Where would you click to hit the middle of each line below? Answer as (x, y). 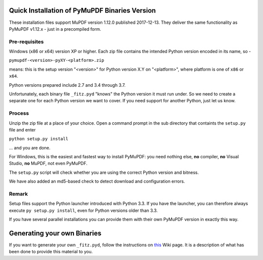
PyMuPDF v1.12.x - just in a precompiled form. (55, 29)
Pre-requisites (26, 41)
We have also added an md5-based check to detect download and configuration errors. (97, 181)
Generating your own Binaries (55, 233)
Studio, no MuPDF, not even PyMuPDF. (48, 164)
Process (19, 113)
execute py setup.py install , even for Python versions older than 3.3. (83, 210)
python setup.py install (38, 139)
